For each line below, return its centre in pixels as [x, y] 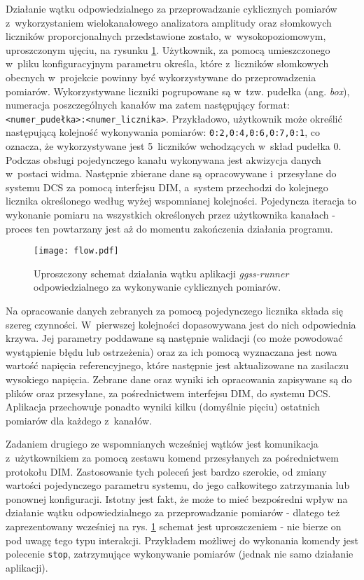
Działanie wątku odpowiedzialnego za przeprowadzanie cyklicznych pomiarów [171, 8]
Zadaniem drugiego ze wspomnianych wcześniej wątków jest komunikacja [162, 444]
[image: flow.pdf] [76, 251]
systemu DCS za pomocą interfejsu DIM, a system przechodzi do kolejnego [167, 187]
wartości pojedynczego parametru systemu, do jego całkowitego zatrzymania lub [178, 485]
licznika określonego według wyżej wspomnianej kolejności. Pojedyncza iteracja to [181, 201]
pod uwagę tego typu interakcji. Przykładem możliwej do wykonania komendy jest [182, 540]
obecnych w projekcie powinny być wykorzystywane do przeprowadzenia [161, 77]
